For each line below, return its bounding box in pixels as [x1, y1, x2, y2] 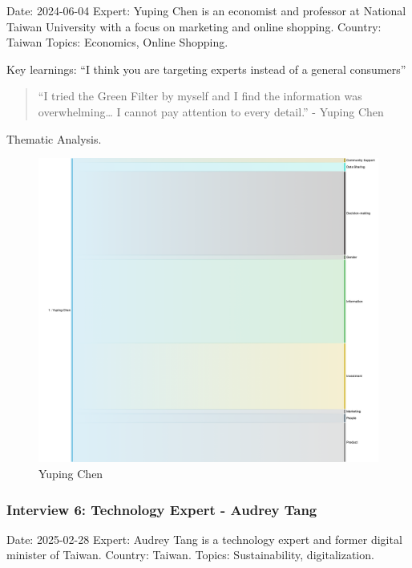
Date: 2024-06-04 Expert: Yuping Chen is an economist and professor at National [6, 2, 406, 18]
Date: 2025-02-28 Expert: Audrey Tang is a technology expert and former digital [6, 530, 402, 547]
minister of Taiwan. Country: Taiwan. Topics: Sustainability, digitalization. [6, 546, 374, 563]
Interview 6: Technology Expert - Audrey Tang [6, 499, 317, 519]
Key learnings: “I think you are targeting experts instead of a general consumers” [6, 60, 406, 77]
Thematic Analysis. [6, 130, 102, 147]
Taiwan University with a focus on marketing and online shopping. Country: [6, 18, 382, 34]
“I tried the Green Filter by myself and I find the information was [38, 87, 362, 104]
